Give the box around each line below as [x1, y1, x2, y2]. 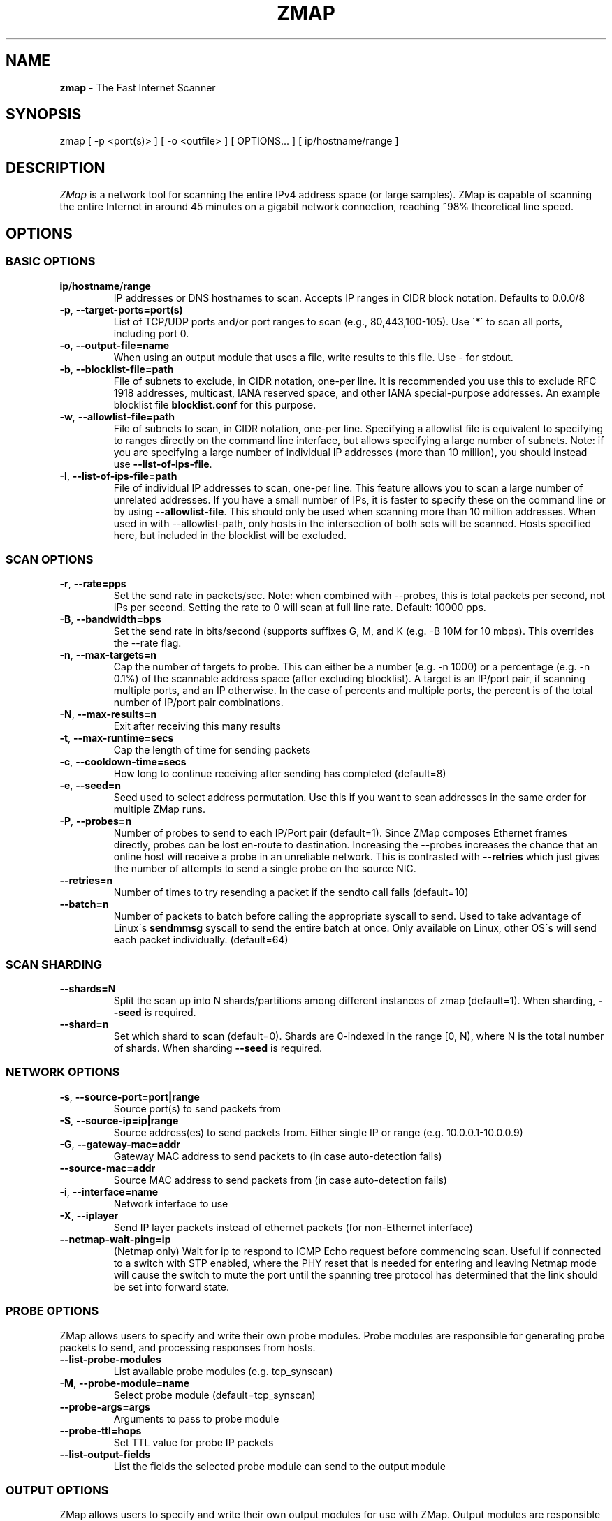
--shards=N [59, 983, 116, 994]
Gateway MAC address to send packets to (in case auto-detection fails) [113, 1149, 442, 1162]
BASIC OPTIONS [6, 254, 96, 269]
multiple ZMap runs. [113, 803, 206, 816]
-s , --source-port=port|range [59, 1090, 200, 1103]
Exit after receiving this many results [113, 720, 281, 733]
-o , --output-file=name [59, 339, 170, 351]
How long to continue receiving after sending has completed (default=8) [113, 767, 446, 780]
